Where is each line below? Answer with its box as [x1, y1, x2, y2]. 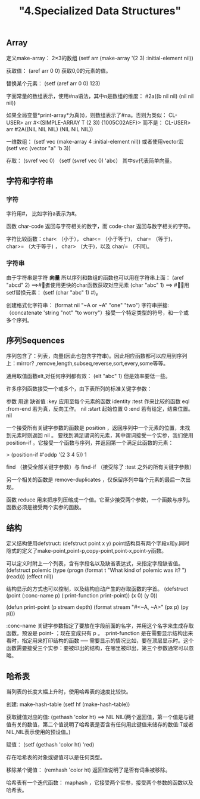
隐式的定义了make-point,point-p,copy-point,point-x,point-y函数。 [6, 547, 167, 555]
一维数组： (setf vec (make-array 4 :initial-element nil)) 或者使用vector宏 [6, 138, 184, 145]
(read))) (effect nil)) [6, 573, 54, 580]
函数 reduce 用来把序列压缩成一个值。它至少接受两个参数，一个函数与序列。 [6, 496, 193, 503]
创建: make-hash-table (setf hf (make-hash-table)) [6, 701, 130, 708]
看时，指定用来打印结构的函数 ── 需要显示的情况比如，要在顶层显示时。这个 [6, 637, 194, 645]
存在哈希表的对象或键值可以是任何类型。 [6, 754, 105, 761]
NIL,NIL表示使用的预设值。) [6, 729, 71, 736]
